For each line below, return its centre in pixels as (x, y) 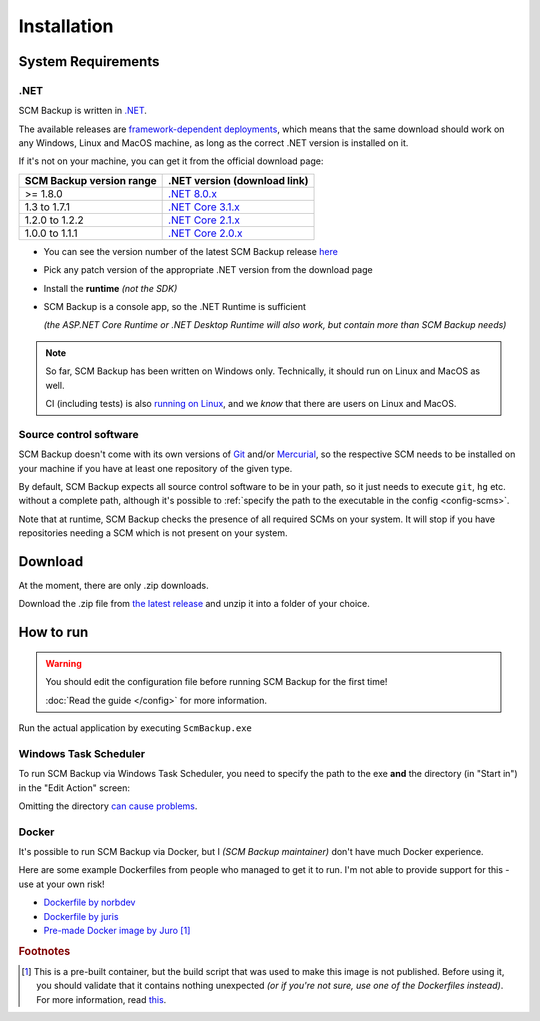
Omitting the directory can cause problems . (108, 806)
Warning (63, 663)
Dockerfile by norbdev (89, 902)
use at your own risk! (61, 884)
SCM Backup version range (90, 180)
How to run (53, 632)
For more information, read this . (101, 999)
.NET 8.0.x (192, 193)
